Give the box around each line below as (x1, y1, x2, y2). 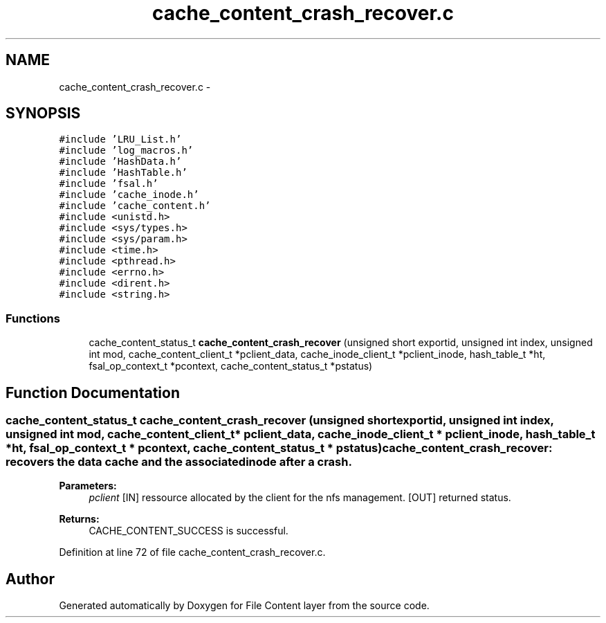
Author (6, 570, 55, 588)
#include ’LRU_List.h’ (59, 134, 182, 145)
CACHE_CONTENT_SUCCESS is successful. (89, 525, 288, 537)
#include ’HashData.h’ (59, 156, 182, 168)
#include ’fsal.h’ (59, 178, 158, 190)
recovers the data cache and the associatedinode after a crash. (6, 455, 352, 469)
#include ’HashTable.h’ (59, 167, 187, 179)
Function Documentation (6, 383, 180, 401)
